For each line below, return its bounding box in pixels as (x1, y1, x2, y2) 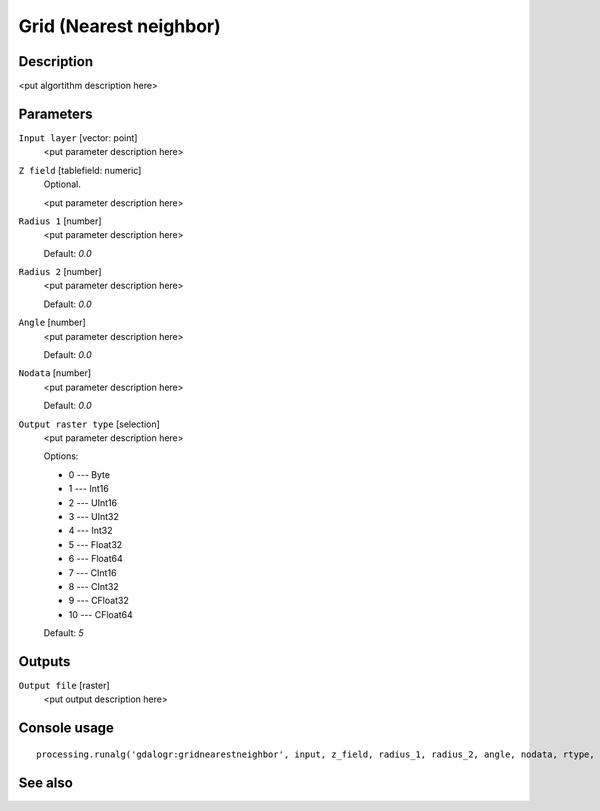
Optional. (43, 178, 82, 190)
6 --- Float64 (68, 553, 124, 565)
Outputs (18, 653, 71, 670)
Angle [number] (18, 316, 87, 329)
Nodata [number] (18, 367, 92, 379)
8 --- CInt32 (68, 580, 119, 592)
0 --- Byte (68, 468, 110, 480)
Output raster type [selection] (18, 418, 160, 430)
